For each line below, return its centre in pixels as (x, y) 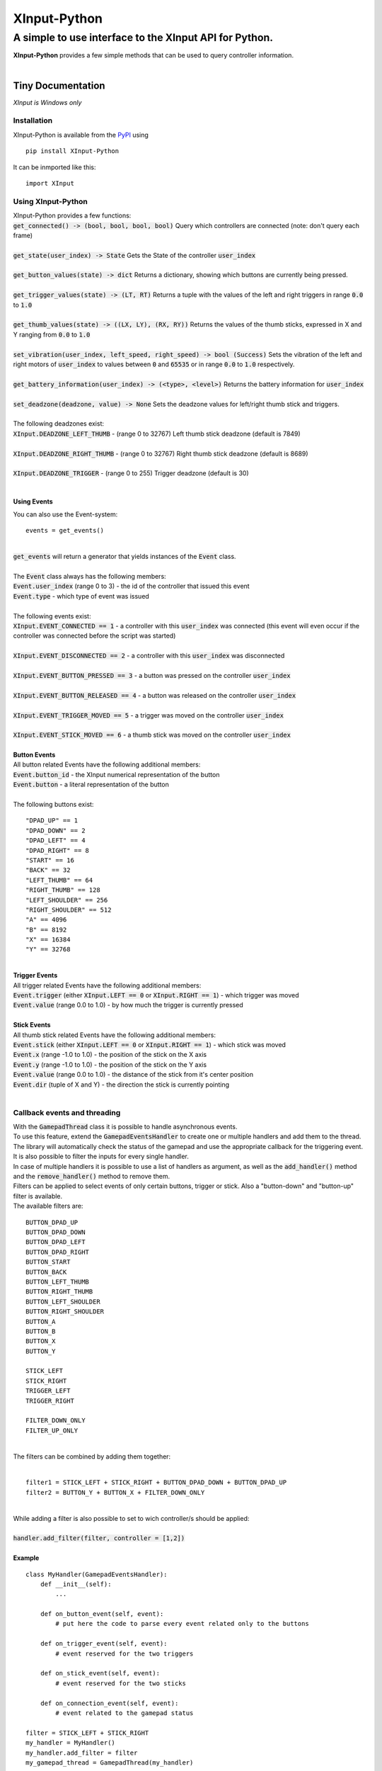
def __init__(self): (76, 1584)
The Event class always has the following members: (89, 577)
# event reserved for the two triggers (125, 1653)
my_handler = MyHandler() (71, 1743)
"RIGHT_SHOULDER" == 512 (69, 910)
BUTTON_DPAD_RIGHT (58, 1252)
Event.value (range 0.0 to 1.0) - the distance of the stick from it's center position (133, 1075)
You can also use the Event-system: (65, 514)
